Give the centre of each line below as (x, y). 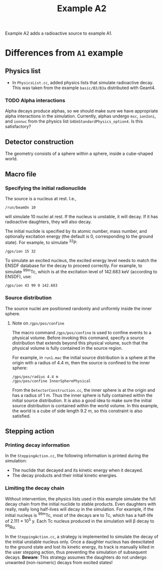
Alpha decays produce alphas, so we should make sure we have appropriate (81, 111)
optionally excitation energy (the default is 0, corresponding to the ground (79, 236)
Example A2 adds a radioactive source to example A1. (59, 33)
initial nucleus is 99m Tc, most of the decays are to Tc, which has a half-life (79, 514)
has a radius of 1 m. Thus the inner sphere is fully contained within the (82, 395)
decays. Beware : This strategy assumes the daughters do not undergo (76, 557)
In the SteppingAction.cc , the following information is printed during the (77, 456)
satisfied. (21, 416)
